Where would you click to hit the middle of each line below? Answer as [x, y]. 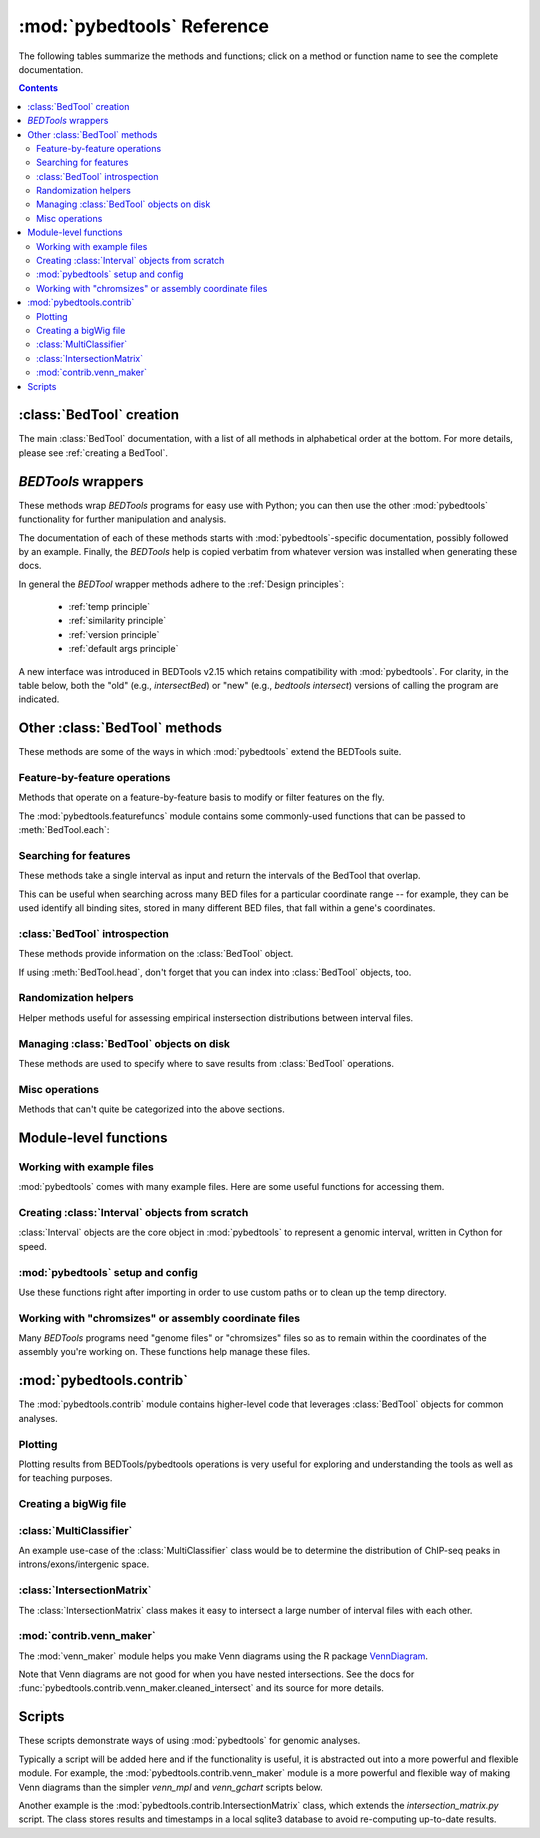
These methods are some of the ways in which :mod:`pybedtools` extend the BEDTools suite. [210, 752]
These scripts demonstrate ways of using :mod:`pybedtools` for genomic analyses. [189, 1741]
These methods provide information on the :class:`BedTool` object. [156, 954]
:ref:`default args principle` [123, 649]
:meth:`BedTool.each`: [64, 830]
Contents [38, 88]
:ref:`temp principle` [109, 607]
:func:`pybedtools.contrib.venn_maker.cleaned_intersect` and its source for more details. [201, 1688]
